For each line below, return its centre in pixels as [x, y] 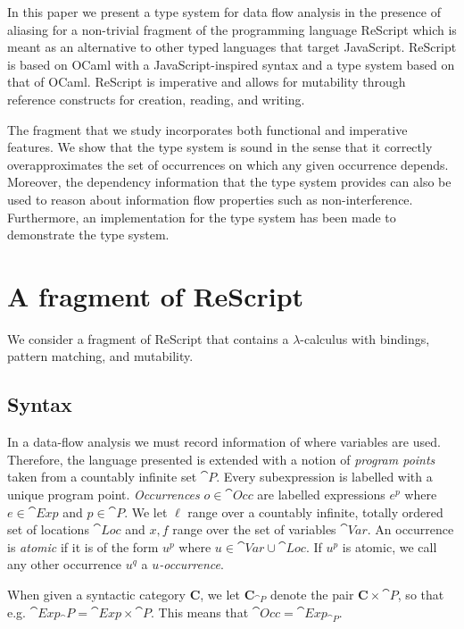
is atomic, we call [389, 546]
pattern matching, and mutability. [100, 356]
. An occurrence [410, 529]
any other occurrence [65, 564]
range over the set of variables [254, 529]
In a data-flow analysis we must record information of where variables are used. [224, 442]
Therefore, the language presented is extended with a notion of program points [221, 459]
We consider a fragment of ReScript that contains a [148, 338]
